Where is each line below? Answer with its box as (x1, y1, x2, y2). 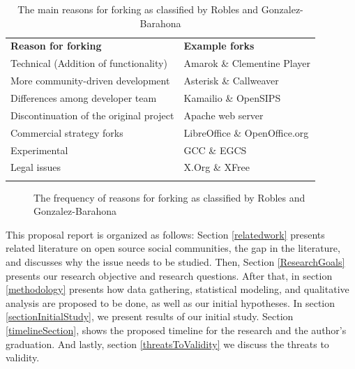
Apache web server (183, 107, 264, 122)
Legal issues (10, 160, 61, 174)
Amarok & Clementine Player (183, 56, 310, 70)
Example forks (183, 38, 255, 53)
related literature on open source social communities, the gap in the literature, (6, 241, 340, 255)
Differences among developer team (10, 90, 157, 105)
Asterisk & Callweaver (183, 73, 279, 88)
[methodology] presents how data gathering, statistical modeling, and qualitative (6, 282, 349, 296)
